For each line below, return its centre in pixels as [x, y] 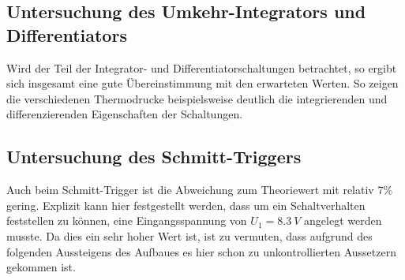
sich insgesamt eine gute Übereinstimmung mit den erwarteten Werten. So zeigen [202, 83]
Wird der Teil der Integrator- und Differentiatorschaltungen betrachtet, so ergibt [202, 67]
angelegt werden [343, 220]
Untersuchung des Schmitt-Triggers [154, 157]
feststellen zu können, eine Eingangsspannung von [127, 220]
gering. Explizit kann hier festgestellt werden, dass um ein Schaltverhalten [186, 205]
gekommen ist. [41, 267]
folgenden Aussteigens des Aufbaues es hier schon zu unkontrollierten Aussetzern [201, 251]
